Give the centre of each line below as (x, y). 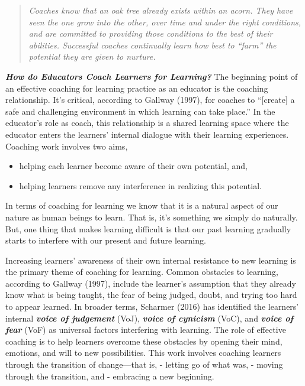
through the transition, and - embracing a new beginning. (110, 376)
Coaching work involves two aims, (67, 146)
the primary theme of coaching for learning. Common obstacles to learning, (142, 272)
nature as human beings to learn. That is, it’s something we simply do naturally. (152, 217)
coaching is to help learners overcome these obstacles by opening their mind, (144, 341)
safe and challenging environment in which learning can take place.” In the (140, 111)
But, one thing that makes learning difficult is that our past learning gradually (148, 228)
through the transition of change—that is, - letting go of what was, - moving (144, 364)
